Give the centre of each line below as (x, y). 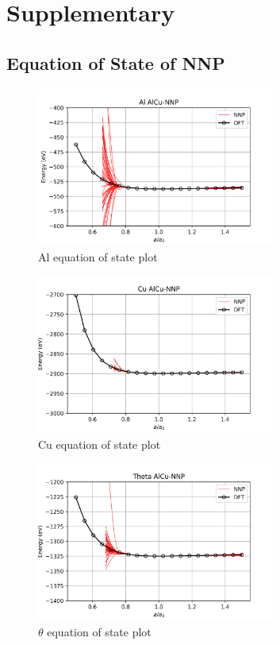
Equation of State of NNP (116, 62)
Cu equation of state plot (100, 444)
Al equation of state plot (98, 256)
